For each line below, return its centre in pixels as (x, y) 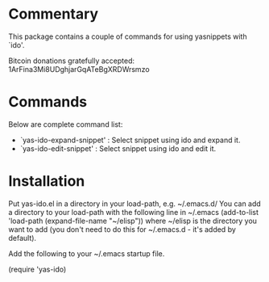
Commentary (54, 14)
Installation (47, 181)
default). (23, 238)
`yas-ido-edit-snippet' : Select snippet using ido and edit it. (118, 148)
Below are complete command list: (66, 124)
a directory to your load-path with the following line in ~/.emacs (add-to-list (134, 212)
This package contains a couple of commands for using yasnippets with (128, 36)
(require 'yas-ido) (37, 269)
